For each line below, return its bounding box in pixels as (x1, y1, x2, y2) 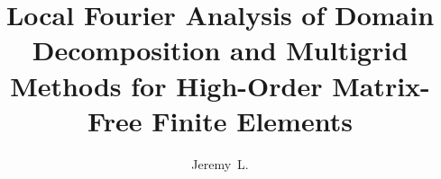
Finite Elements (152, 102, 353, 139)
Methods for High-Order (10, 67, 323, 103)
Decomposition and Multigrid (32, 31, 409, 68)
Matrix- (332, 67, 430, 103)
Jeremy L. (191, 154, 249, 173)
